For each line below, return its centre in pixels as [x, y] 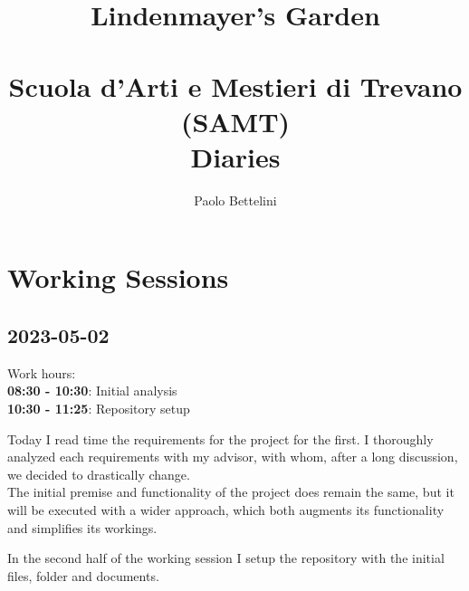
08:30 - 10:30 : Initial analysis [92, 391]
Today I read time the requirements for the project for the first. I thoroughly [220, 438]
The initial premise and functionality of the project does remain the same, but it [231, 492]
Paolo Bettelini [235, 200]
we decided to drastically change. [99, 474]
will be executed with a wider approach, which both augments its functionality [226, 510]
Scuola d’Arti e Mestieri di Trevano [235, 86]
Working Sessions [118, 277]
